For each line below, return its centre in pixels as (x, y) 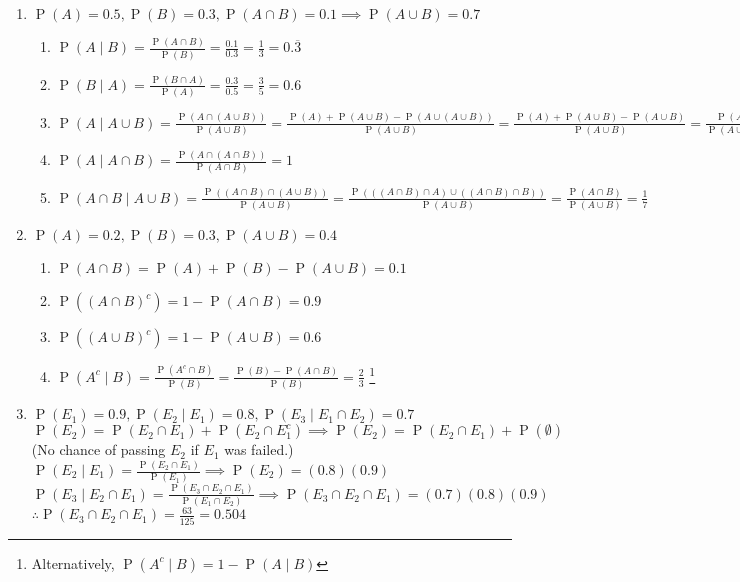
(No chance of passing (98, 449)
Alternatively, (73, 562)
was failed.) (259, 449)
